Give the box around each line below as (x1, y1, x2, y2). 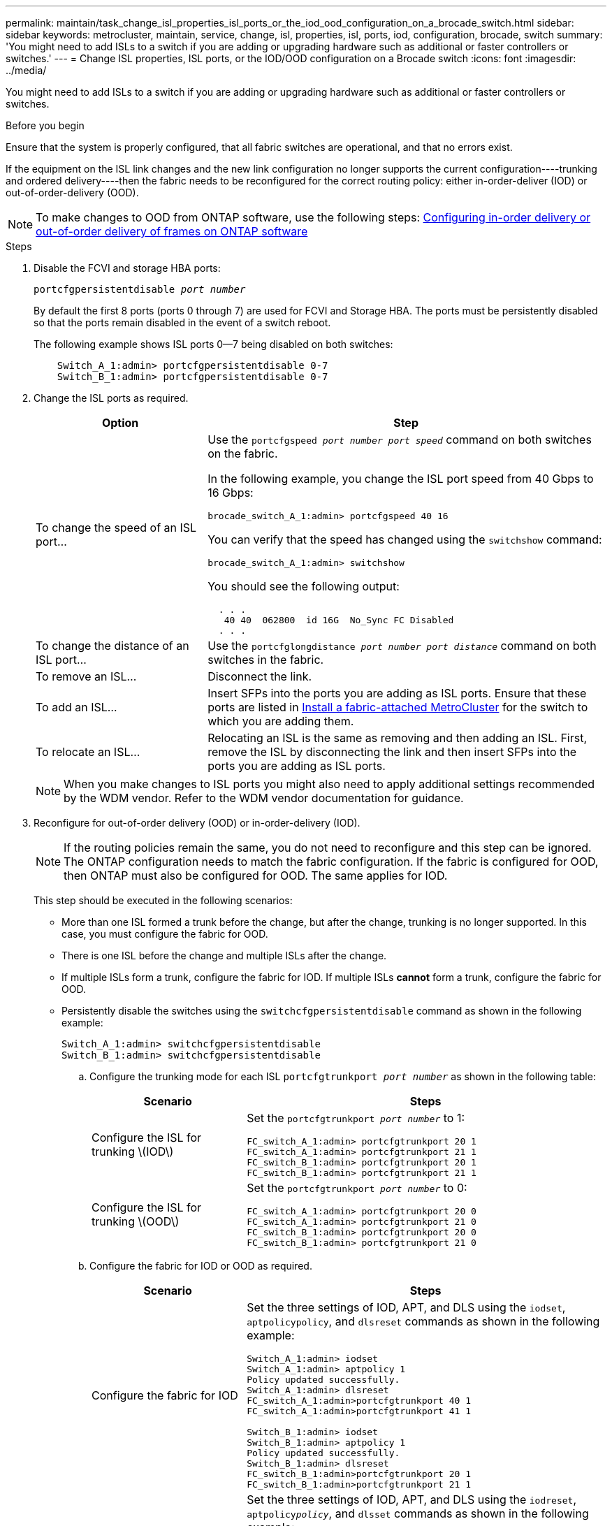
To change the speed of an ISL (36, 520, 197, 535)
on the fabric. (207, 446, 278, 460)
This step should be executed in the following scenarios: (34, 894, 293, 906)
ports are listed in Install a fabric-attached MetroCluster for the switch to (207, 700, 588, 714)
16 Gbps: (207, 486, 254, 500)
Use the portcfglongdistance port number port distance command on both (207, 639, 597, 653)
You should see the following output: (207, 579, 400, 593)
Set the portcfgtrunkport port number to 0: (247, 1181, 467, 1195)
